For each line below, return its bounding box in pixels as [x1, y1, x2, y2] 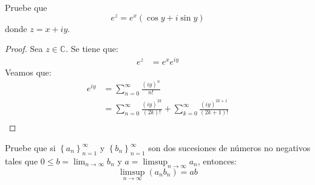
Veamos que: [5, 65, 52, 78]
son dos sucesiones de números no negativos [148, 141, 311, 154]
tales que [5, 154, 38, 167]
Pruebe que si [5, 141, 56, 154]
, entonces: [197, 154, 237, 167]
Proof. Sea [5, 42, 43, 55]
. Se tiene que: [66, 42, 118, 55]
